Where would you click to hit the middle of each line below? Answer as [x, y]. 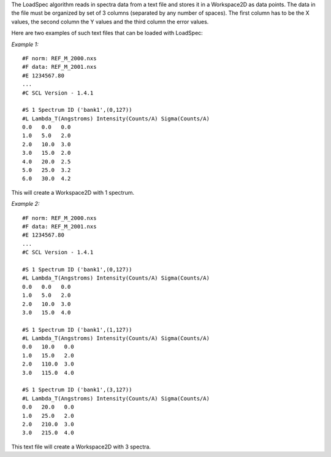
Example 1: [25, 44]
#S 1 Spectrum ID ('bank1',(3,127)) [77, 390]
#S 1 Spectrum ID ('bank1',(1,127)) [77, 330]
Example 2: [25, 204]
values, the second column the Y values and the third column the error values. [110, 21]
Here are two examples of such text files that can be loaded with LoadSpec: [107, 33]
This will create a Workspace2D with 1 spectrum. [73, 192]
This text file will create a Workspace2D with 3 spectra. [81, 447]
